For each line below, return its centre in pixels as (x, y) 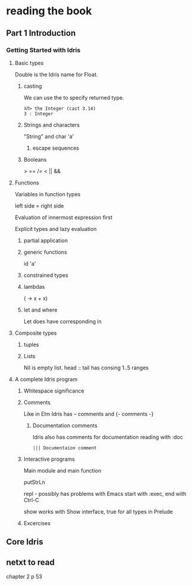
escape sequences (56, 148)
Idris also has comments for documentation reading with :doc (108, 437)
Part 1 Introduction (41, 33)
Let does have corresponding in (63, 321)
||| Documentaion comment (64, 448)
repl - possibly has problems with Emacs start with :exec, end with (105, 494)
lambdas (34, 286)
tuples (31, 344)
